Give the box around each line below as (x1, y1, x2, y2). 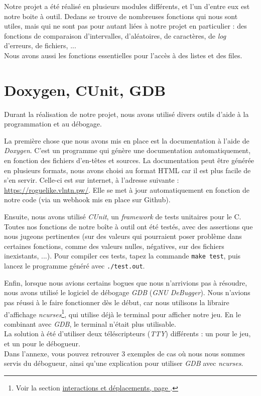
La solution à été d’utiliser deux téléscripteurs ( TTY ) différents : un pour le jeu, (4, 328, 251, 339)
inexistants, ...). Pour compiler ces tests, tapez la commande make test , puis (4, 250, 241, 261)
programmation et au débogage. (4, 118, 102, 129)
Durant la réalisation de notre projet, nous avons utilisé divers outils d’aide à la (4, 108, 249, 119)
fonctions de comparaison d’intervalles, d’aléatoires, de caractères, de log (4, 30, 226, 41)
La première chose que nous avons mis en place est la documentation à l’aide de (4, 135, 249, 146)
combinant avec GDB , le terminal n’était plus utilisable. (4, 318, 176, 329)
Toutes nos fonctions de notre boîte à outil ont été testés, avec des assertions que (4, 221, 253, 231)
